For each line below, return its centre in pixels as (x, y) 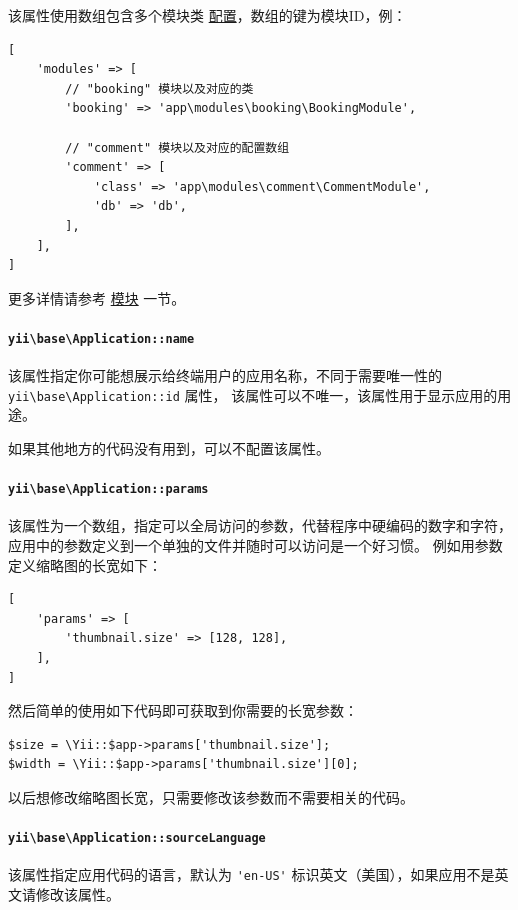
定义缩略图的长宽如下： (85, 564)
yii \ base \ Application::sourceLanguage (137, 838)
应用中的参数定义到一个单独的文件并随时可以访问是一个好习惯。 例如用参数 (255, 545)
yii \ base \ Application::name (101, 338)
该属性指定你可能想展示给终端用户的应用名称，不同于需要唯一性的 (225, 375)
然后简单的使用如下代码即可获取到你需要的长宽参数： (183, 710)
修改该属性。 (77, 894)
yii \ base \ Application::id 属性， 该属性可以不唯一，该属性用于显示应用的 (253, 394)
